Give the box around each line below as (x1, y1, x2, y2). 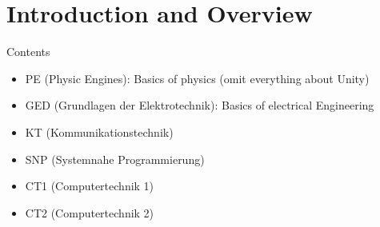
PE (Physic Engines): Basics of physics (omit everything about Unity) (25, 70, 370, 86)
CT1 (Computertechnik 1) (25, 177, 154, 194)
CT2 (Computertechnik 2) (25, 204, 154, 221)
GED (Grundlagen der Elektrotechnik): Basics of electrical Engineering (25, 97, 374, 113)
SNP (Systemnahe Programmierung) (25, 150, 205, 167)
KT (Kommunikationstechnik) (25, 123, 174, 140)
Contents (6, 43, 50, 60)
